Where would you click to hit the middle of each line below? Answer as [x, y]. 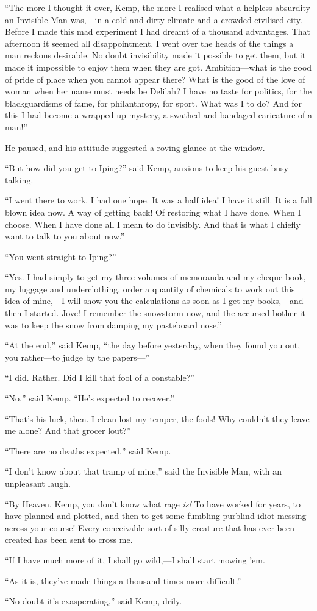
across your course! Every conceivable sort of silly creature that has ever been [150, 527]
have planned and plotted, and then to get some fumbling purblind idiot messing [156, 516]
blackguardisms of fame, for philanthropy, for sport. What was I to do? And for [154, 103]
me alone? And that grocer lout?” [68, 430]
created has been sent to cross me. [69, 539]
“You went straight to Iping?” [61, 256]
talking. [19, 179]
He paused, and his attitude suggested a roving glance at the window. [135, 147]
